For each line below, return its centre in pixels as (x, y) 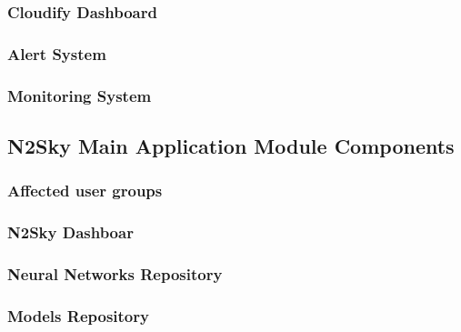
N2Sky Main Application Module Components (231, 145)
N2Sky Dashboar (70, 232)
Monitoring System (80, 95)
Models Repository (78, 315)
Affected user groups (85, 191)
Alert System (57, 53)
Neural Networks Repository (115, 273)
